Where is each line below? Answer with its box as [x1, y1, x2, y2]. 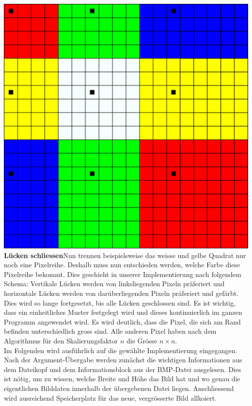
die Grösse [126, 335, 157, 345]
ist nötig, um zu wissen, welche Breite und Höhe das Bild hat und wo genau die [4, 374, 240, 384]
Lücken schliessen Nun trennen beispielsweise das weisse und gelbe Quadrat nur [4, 250, 246, 260]
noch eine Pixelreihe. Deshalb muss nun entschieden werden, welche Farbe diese [4, 260, 240, 270]
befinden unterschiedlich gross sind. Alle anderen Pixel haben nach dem [4, 326, 217, 336]
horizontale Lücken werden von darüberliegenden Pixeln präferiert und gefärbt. [4, 288, 239, 298]
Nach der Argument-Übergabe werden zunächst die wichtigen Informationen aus [4, 355, 242, 365]
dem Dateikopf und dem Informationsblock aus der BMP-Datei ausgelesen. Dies [4, 364, 241, 374]
